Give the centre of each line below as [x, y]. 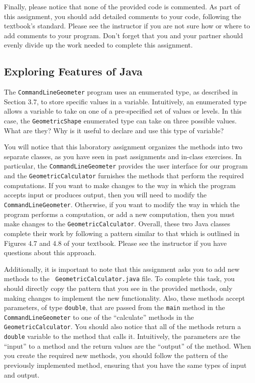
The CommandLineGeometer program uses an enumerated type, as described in [121, 92]
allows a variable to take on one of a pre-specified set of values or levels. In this [123, 111]
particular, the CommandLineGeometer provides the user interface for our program [126, 166]
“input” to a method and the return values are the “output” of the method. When [127, 346]
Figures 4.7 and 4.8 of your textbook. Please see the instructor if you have [115, 243]
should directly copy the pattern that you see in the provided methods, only [118, 288]
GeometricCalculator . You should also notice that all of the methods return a [123, 326]
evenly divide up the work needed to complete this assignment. [98, 45]
